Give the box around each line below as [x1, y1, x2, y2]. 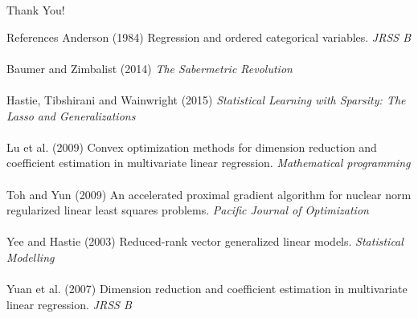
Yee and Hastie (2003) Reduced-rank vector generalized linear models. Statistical [6, 233, 404, 250]
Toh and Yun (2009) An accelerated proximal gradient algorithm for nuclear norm [6, 185, 412, 202]
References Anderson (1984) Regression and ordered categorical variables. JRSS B [6, 28, 412, 45]
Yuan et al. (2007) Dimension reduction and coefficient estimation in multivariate [6, 280, 408, 297]
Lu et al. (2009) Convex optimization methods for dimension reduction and [6, 138, 377, 155]
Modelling [6, 248, 55, 265]
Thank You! [6, 2, 65, 18]
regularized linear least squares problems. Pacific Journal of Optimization [6, 202, 369, 218]
